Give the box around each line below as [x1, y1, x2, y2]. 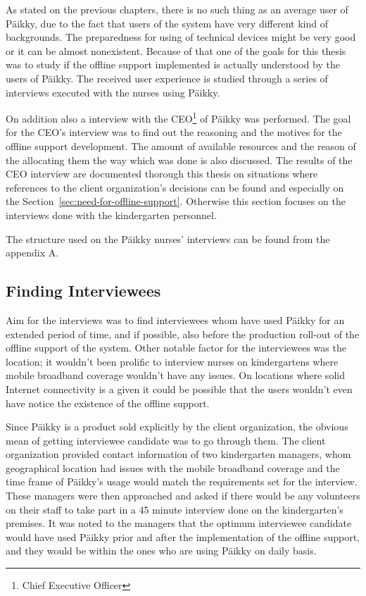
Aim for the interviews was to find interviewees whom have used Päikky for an [6, 312, 345, 327]
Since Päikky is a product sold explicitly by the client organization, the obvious [6, 419, 348, 434]
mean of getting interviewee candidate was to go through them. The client [6, 433, 326, 447]
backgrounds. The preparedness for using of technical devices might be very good [6, 30, 356, 44]
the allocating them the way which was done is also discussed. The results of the [6, 152, 353, 167]
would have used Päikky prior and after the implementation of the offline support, [6, 529, 360, 544]
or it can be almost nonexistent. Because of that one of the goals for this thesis [6, 43, 346, 58]
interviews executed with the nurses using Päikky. [6, 85, 220, 99]
